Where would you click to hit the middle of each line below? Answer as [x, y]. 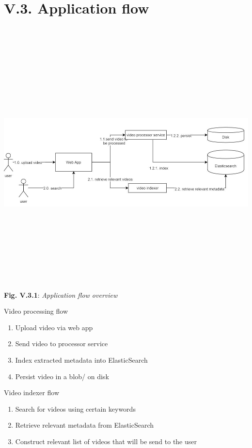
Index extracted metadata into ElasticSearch [81, 360]
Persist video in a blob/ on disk [62, 376]
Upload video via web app [54, 327]
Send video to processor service [62, 344]
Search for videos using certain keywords [75, 408]
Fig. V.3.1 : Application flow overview [61, 295]
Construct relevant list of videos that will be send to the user [106, 441]
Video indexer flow [31, 392]
